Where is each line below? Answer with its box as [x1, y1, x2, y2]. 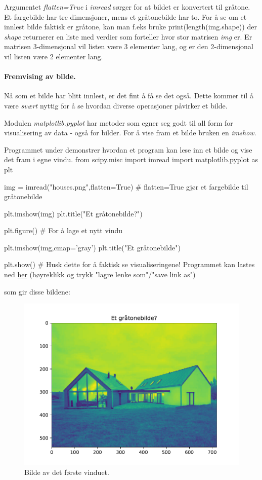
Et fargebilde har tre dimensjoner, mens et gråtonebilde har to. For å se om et [4, 11, 247, 22]
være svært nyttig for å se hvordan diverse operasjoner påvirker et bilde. [4, 100, 228, 110]
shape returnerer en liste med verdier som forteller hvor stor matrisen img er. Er [4, 31, 252, 42]
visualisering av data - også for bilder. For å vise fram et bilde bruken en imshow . [4, 127, 256, 138]
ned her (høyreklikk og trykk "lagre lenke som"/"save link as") [4, 269, 196, 280]
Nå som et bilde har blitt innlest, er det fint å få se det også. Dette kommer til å [4, 90, 253, 101]
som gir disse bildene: [4, 286, 70, 297]
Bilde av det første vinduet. [24, 466, 109, 477]
